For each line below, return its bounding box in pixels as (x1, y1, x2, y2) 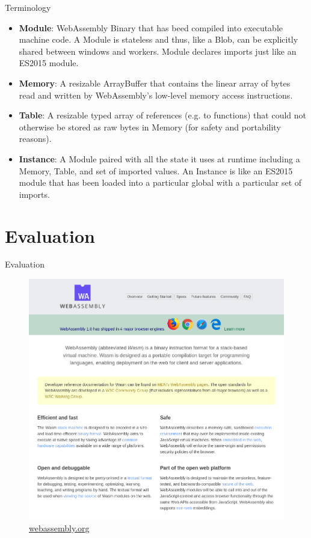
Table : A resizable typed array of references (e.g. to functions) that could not (19, 109, 306, 121)
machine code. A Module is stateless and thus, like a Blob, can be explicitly (19, 33, 298, 46)
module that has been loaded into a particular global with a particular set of (19, 176, 302, 189)
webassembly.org (29, 521, 90, 534)
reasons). (19, 132, 52, 145)
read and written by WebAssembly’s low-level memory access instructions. (19, 88, 293, 101)
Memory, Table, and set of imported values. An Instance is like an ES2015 (19, 164, 293, 177)
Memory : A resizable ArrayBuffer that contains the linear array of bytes (19, 76, 291, 89)
